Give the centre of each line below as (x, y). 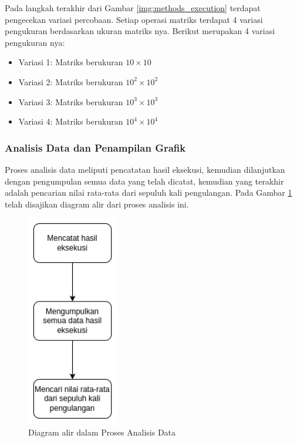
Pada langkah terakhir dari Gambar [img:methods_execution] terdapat (133, 8)
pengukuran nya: (35, 42)
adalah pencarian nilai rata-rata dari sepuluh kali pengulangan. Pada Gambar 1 (148, 192)
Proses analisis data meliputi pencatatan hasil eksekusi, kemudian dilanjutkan (145, 169)
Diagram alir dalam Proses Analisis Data (102, 432)
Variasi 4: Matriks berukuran (71, 121)
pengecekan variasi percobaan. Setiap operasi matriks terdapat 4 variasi (134, 19)
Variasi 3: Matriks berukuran (71, 101)
